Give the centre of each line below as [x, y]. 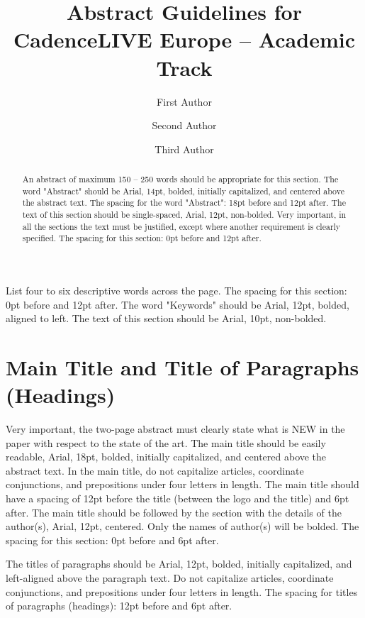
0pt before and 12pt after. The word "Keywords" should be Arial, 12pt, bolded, [178, 304]
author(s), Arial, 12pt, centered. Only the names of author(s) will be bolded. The [182, 526]
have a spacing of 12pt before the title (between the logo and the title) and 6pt [178, 498]
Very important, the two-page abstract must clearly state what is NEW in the [175, 429]
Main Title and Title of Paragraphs [182, 366]
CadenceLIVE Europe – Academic [184, 39]
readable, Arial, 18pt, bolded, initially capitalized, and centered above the [166, 457]
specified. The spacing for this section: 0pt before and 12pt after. [142, 238]
